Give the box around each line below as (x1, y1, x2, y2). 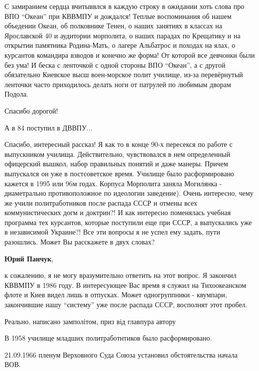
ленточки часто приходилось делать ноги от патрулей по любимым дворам (4, 79, 231, 89)
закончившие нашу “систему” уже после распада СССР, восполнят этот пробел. (4, 299, 248, 310)
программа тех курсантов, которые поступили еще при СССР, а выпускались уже (4, 217, 252, 227)
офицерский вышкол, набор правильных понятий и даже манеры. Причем (4, 158, 228, 169)
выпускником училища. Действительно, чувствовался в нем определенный (4, 148, 230, 159)
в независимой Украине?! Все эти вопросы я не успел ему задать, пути (4, 227, 220, 237)
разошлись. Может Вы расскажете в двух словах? (4, 237, 155, 247)
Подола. (4, 89, 28, 99)
